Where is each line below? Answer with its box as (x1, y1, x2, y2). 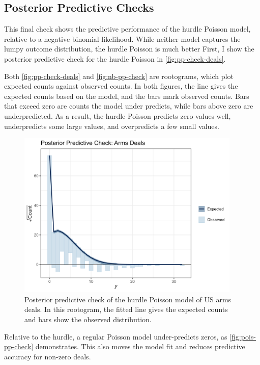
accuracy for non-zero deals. (4, 351, 91, 361)
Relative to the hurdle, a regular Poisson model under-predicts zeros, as (4, 331, 227, 342)
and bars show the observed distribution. (24, 314, 152, 325)
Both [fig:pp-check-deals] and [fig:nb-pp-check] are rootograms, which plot (4, 70, 234, 81)
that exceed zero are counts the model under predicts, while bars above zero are (4, 100, 253, 111)
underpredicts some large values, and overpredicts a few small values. (4, 120, 219, 131)
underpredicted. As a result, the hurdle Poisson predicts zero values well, (4, 110, 231, 121)
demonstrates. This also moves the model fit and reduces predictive (35, 341, 245, 352)
